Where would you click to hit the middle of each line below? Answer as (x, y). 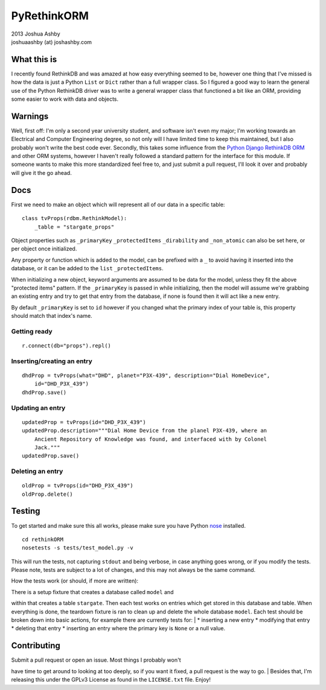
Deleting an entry (37, 472)
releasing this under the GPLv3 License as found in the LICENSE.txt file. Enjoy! (111, 680)
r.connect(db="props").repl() (67, 346)
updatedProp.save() (51, 456)
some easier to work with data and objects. (65, 99)
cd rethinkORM (43, 539)
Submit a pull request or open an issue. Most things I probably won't (96, 660)
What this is (34, 59)
